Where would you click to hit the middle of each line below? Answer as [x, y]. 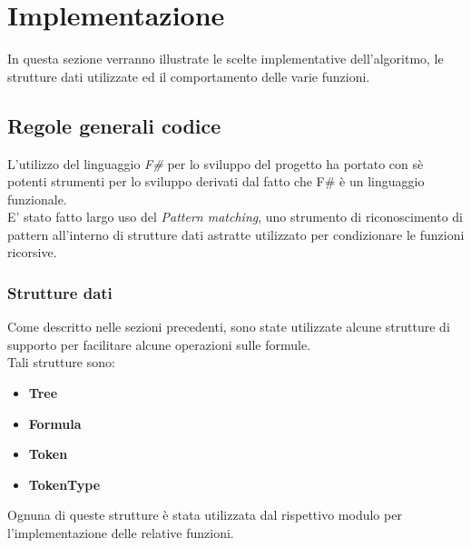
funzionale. [37, 199]
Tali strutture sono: [61, 362]
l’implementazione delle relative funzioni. [121, 533]
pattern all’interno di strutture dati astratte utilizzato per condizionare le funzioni [236, 234]
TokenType [64, 484]
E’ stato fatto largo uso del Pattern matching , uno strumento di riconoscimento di [235, 217]
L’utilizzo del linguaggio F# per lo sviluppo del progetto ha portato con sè [216, 163]
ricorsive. [32, 252]
